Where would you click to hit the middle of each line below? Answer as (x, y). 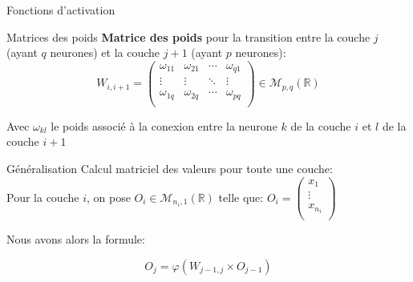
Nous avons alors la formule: (76, 239)
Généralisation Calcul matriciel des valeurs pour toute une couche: (170, 169)
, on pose (108, 197)
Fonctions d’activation (61, 10)
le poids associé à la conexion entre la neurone (164, 125)
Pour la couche (43, 197)
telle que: (241, 197)
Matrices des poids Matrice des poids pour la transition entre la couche (188, 36)
